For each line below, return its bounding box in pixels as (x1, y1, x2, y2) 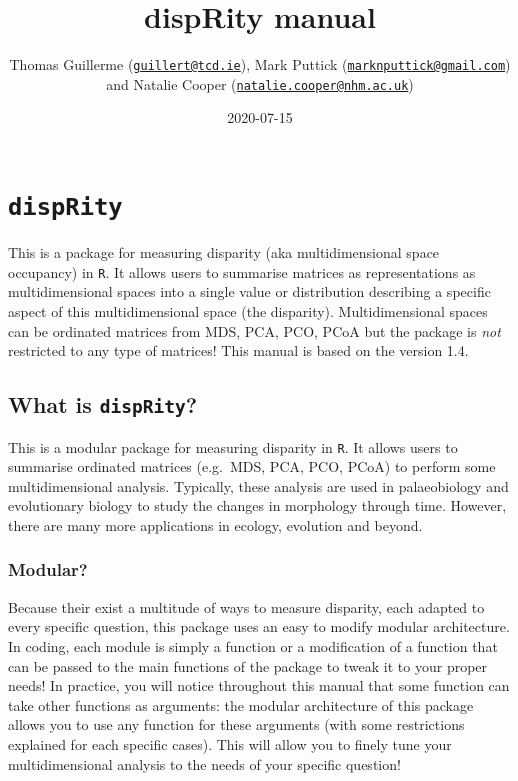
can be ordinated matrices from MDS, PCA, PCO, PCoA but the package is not (8, 320, 501, 341)
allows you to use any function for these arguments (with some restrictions (8, 714, 465, 735)
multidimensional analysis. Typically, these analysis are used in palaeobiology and (8, 475, 509, 496)
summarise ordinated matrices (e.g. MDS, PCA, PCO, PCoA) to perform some (8, 456, 496, 477)
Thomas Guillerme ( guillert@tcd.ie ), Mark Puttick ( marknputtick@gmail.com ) (9, 54, 511, 75)
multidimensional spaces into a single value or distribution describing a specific (8, 281, 491, 302)
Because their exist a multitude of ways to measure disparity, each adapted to (8, 596, 485, 617)
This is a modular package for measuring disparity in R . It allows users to (8, 436, 458, 457)
